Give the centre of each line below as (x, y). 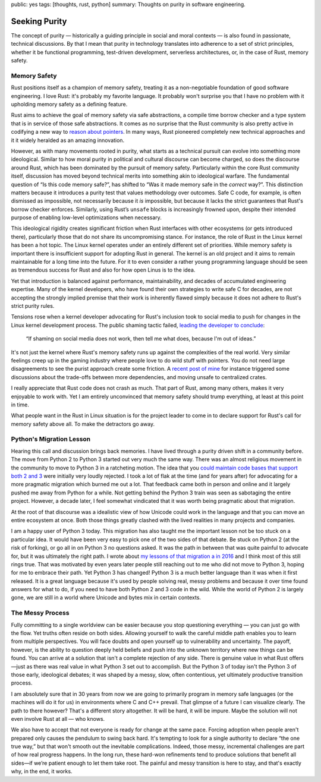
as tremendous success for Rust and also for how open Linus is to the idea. (103, 270)
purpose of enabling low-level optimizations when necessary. (86, 217)
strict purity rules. (33, 305)
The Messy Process (40, 613)
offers (297, 658)
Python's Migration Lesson (51, 439)
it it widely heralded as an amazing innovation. (68, 140)
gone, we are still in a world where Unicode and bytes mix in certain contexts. (106, 598)
